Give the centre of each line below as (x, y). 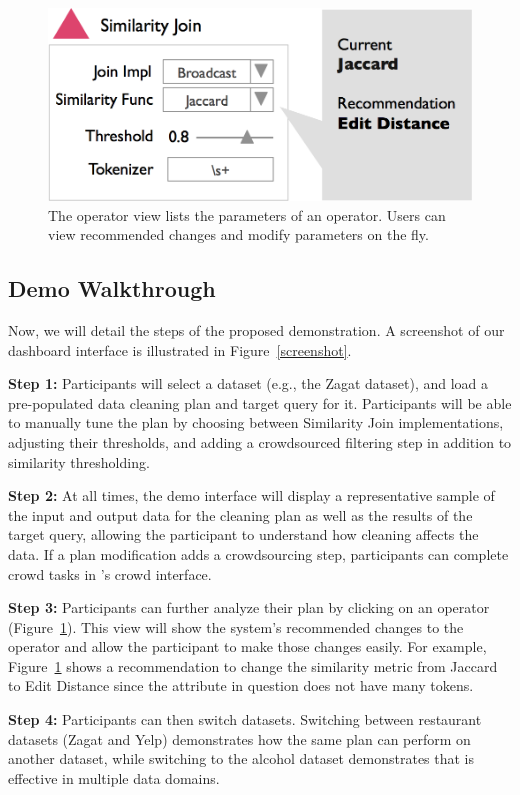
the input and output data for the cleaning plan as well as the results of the (240, 514)
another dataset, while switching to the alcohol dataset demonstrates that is (241, 758)
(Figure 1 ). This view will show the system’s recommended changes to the (236, 626)
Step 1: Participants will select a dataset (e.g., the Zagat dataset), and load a (248, 383)
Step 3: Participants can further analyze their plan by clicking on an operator (249, 607)
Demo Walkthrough (112, 288)
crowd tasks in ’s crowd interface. (110, 573)
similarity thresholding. (79, 461)
